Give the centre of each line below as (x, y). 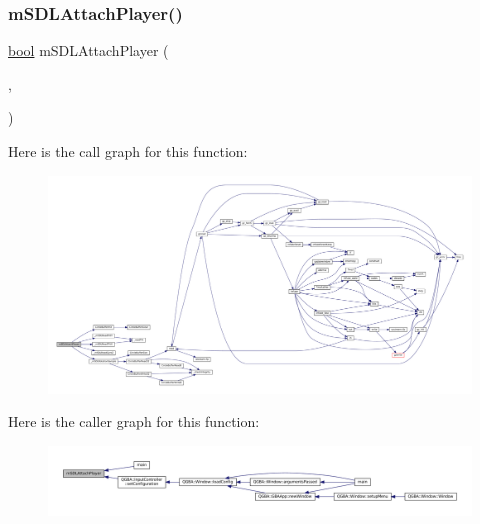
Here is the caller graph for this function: (134, 421)
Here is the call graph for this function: (128, 151)
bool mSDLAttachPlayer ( (88, 50)
